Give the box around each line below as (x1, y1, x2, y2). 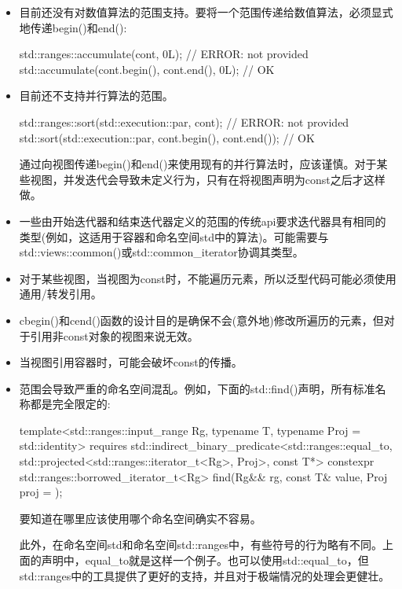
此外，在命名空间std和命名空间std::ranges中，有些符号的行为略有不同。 (19, 536, 383, 553)
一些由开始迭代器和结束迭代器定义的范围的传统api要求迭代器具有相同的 (19, 212, 386, 229)
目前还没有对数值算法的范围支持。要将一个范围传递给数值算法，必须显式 (19, 4, 393, 20)
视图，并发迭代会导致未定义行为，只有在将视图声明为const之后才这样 (30, 171, 386, 187)
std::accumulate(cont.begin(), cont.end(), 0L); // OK (19, 61, 275, 77)
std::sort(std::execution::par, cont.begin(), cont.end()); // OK (19, 129, 315, 145)
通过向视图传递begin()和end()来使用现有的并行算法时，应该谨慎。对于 (19, 156, 377, 172)
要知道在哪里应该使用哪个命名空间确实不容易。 (19, 510, 261, 526)
